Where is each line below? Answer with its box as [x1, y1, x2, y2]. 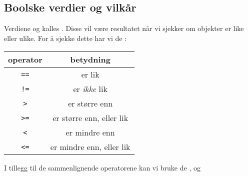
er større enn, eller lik [52, 112, 128, 124]
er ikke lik [73, 83, 107, 95]
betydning [70, 53, 110, 65]
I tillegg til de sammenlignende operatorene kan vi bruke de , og [4, 162, 200, 173]
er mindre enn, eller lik [50, 141, 130, 153]
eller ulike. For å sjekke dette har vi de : [4, 32, 126, 43]
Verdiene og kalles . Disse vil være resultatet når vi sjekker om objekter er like [4, 23, 244, 33]
